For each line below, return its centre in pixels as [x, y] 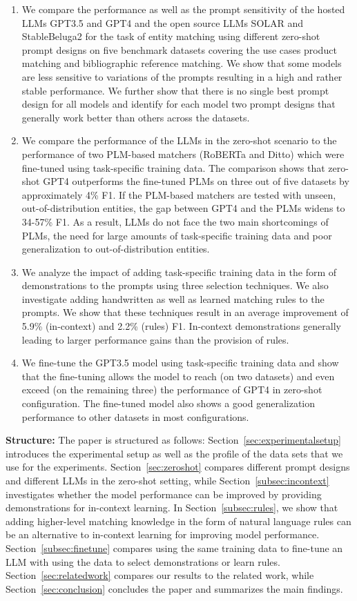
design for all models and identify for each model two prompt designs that [178, 104]
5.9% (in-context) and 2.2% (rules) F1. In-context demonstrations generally [181, 326]
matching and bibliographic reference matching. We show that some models [182, 63]
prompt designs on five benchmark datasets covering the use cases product [179, 49]
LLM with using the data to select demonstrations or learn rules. [143, 561]
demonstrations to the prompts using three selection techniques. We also [175, 285]
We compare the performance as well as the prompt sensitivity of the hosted [183, 9]
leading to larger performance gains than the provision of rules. [155, 339]
